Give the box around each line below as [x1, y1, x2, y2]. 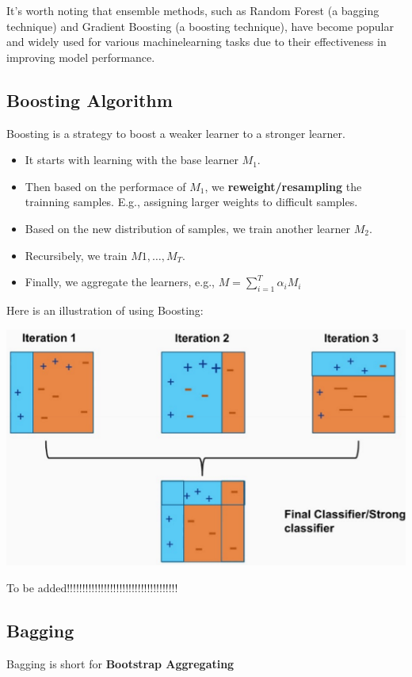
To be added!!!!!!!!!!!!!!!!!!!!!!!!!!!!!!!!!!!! [6, 579, 178, 595]
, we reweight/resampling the [204, 178, 362, 194]
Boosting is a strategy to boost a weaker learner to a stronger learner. [6, 124, 345, 141]
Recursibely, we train [25, 247, 128, 263]
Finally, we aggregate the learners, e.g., [25, 273, 215, 290]
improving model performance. [6, 48, 155, 65]
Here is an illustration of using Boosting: [6, 301, 204, 318]
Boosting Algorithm [6, 87, 173, 112]
